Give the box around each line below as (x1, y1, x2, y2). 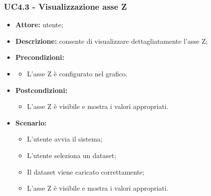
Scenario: (15, 117, 47, 127)
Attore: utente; (15, 19, 63, 30)
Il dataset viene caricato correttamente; (27, 166, 145, 177)
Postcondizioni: (15, 85, 68, 95)
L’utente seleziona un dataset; (27, 150, 116, 160)
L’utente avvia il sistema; (27, 134, 102, 144)
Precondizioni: (15, 52, 64, 62)
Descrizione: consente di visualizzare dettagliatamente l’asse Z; (15, 36, 208, 46)
